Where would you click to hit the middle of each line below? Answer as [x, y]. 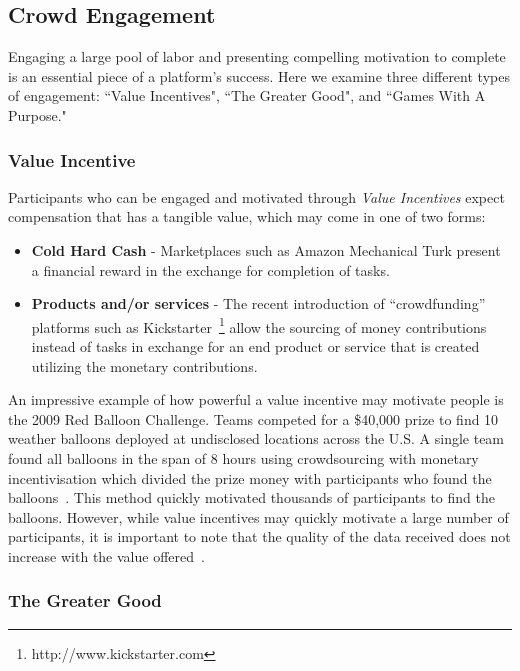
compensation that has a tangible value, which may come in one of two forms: [247, 216]
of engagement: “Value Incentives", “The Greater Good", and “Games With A [247, 95]
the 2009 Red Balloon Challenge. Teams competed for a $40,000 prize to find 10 [253, 418]
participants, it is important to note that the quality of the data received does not [259, 536]
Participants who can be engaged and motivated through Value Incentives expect [256, 196]
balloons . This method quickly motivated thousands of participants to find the [251, 497]
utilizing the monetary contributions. [144, 365]
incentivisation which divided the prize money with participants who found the [250, 477]
